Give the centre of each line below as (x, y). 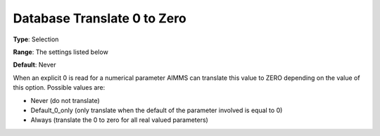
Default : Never (34, 65)
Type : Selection (36, 39)
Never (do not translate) (65, 100)
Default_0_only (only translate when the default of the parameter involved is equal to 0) (157, 110)
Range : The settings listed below (61, 52)
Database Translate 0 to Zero (100, 18)
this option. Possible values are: (59, 88)
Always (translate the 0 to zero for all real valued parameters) (120, 120)
